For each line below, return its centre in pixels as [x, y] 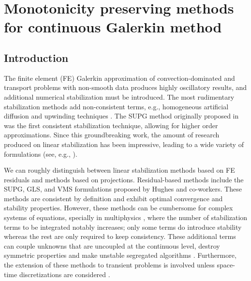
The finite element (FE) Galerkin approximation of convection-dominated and [119, 78]
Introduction [36, 57]
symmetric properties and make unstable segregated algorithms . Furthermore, [120, 255]
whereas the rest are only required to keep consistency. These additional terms [120, 236]
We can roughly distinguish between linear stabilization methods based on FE [119, 170]
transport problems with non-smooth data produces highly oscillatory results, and [125, 87]
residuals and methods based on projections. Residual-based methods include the [124, 179]
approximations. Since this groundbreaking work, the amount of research [112, 135]
